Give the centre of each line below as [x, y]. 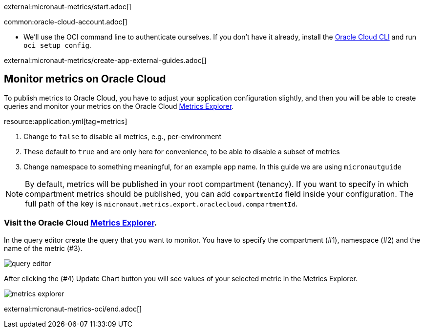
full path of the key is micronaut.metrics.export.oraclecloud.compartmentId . [161, 203]
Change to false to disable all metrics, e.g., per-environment [123, 136]
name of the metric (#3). [43, 248]
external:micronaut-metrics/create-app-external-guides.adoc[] [105, 60]
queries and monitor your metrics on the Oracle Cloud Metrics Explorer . [119, 106]
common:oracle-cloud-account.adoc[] [66, 22]
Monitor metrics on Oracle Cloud [85, 79]
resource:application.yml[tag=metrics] [66, 121]
